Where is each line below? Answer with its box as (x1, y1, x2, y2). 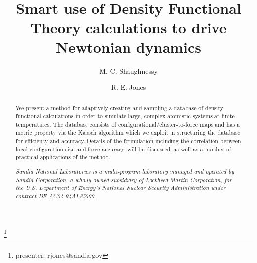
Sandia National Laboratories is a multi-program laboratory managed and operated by (15, 167, 234, 175)
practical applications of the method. (15, 153, 111, 161)
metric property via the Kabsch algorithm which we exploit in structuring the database (15, 128, 241, 137)
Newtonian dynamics (55, 37, 202, 57)
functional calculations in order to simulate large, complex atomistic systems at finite (15, 112, 235, 120)
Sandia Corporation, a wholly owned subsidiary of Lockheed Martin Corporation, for (15, 175, 232, 184)
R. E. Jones (111, 82, 146, 92)
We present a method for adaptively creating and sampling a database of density (15, 104, 223, 112)
